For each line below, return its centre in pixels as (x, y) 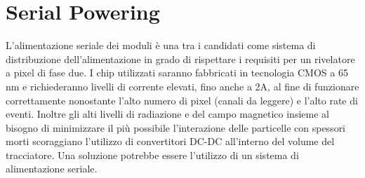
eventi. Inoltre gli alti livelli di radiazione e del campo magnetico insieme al (167, 114)
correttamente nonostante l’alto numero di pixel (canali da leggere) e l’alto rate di (182, 100)
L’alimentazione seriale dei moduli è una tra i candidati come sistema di (161, 45)
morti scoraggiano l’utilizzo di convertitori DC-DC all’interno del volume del (170, 141)
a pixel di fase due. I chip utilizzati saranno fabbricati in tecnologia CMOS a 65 (177, 73)
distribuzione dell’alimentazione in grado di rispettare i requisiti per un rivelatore (180, 59)
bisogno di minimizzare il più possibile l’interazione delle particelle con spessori (176, 127)
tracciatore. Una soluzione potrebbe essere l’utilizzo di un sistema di (152, 155)
